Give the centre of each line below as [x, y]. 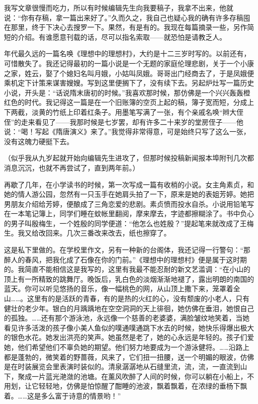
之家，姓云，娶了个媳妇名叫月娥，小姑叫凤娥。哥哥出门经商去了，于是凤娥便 [129, 73]
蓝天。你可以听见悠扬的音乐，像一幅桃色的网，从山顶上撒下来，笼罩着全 [122, 288]
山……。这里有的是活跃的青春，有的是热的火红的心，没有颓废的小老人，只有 [127, 298]
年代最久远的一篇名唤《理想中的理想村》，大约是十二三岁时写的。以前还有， [127, 53]
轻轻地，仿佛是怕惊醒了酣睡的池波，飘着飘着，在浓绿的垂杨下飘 [143, 386]
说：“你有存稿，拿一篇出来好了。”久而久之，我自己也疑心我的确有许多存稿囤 [127, 17]
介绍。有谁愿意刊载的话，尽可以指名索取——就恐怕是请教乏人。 [122, 37]
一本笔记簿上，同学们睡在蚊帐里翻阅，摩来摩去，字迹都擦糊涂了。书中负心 [132, 213]
